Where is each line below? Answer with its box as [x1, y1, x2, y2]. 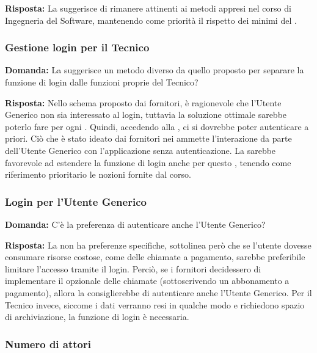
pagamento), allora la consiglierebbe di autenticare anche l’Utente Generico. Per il [5, 286, 312, 299]
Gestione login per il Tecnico [5, 40, 150, 55]
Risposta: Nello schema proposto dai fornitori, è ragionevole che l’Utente [5, 96, 282, 109]
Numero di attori [5, 336, 91, 351]
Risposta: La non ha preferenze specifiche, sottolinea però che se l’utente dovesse [5, 238, 312, 251]
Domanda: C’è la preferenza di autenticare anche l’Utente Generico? [5, 217, 266, 230]
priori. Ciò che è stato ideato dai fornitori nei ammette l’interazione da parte [5, 132, 292, 145]
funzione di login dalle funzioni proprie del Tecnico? [5, 76, 199, 88]
